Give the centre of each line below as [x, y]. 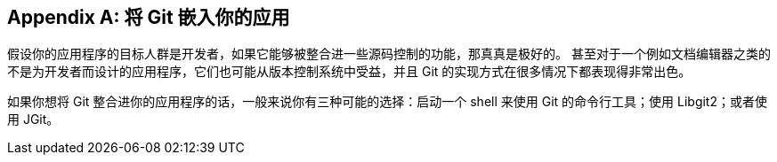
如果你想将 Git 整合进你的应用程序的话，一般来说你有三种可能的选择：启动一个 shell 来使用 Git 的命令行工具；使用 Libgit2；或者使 [387, 102]
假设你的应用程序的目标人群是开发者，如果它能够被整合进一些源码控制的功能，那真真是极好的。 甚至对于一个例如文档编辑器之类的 [389, 54]
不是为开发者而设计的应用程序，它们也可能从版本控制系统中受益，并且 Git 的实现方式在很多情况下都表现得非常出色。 [349, 72]
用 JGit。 [33, 120]
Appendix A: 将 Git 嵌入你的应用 [149, 17]
